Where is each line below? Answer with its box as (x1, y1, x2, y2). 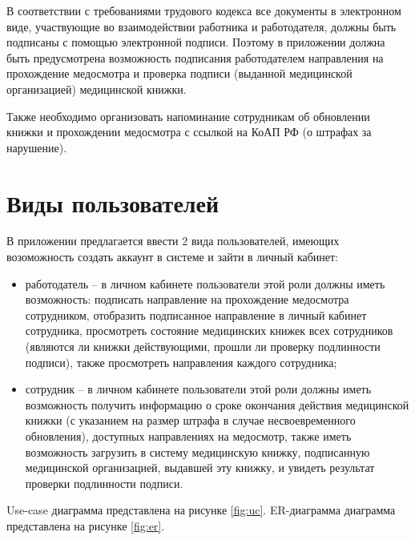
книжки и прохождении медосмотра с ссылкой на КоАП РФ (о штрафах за (6, 123, 372, 140)
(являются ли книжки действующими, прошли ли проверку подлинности (25, 338, 381, 355)
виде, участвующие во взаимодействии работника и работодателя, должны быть (6, 18, 397, 34)
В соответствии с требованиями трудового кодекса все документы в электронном (6, 2, 401, 18)
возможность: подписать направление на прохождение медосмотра (25, 291, 349, 308)
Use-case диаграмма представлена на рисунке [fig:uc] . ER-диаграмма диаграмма (6, 502, 396, 518)
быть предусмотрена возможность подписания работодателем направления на (6, 49, 384, 66)
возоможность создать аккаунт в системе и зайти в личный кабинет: (6, 248, 339, 265)
